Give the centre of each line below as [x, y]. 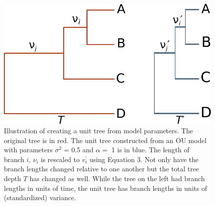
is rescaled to [60, 159]
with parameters [28, 150]
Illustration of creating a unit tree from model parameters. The [98, 131]
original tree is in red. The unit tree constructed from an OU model [105, 140]
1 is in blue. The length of [150, 150]
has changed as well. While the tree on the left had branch [117, 178]
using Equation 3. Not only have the [144, 159]
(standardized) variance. [40, 197]
